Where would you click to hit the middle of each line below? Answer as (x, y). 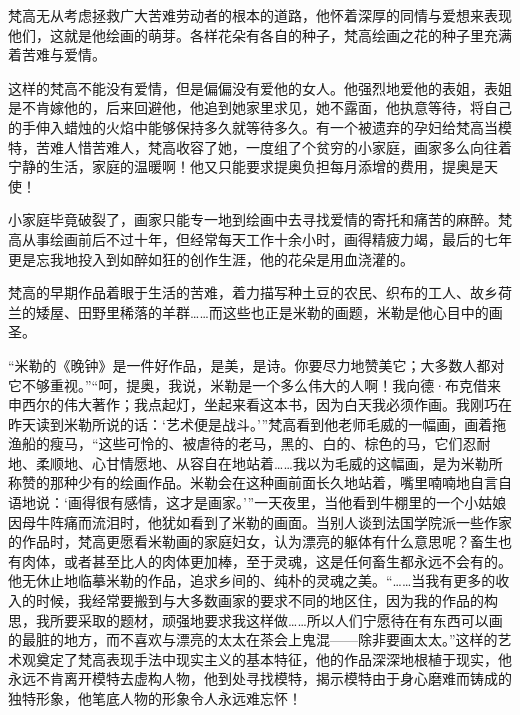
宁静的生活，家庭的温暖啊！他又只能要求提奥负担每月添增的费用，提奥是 (246, 166)
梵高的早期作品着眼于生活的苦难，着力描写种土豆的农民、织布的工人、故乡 (253, 292)
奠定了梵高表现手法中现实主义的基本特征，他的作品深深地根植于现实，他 (273, 658)
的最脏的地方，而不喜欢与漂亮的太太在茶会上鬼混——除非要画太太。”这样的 (253, 639)
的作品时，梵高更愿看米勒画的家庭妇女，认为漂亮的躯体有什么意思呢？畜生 (253, 541)
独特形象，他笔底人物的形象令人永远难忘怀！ (155, 698)
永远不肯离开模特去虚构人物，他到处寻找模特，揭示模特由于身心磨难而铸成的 (260, 678)
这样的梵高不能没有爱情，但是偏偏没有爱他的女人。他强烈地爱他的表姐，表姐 (260, 87)
